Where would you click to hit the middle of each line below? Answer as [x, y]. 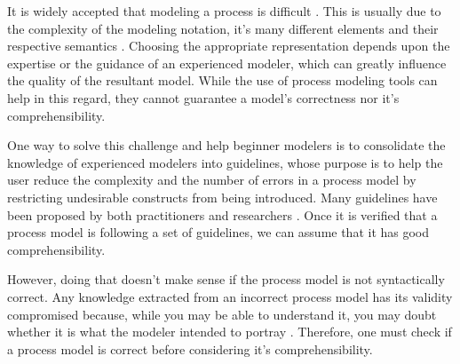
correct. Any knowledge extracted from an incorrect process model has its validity [230, 296]
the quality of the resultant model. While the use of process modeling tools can [222, 80]
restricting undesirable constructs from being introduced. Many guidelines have [222, 197]
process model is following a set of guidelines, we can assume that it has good [218, 232]
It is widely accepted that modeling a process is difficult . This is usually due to [224, 11]
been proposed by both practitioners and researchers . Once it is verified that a [222, 214]
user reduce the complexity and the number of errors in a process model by [212, 180]
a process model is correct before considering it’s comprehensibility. [190, 348]
